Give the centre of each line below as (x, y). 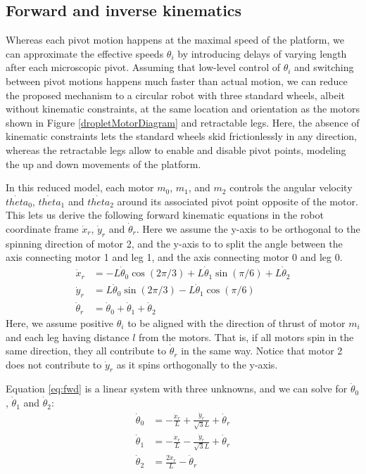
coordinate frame (42, 228)
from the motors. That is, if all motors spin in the (246, 337)
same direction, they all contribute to (86, 351)
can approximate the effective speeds (85, 53)
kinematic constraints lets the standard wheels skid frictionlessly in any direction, (181, 136)
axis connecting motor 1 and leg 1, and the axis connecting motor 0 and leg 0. (174, 257)
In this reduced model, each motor (80, 187)
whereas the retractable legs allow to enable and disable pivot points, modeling (176, 149)
